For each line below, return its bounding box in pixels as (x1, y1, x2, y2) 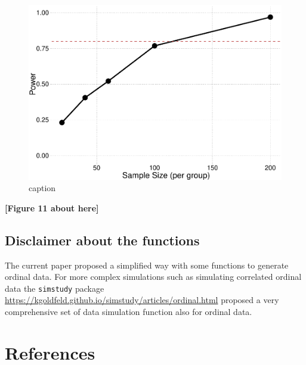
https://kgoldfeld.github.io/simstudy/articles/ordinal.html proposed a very (5, 294, 279, 306)
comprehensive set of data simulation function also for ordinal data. (5, 305, 252, 317)
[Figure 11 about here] (5, 201, 99, 214)
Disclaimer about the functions (5, 230, 200, 249)
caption (29, 182, 56, 194)
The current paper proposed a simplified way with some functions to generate (5, 258, 289, 271)
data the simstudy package (5, 282, 104, 294)
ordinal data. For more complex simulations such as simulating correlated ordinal (5, 270, 302, 283)
